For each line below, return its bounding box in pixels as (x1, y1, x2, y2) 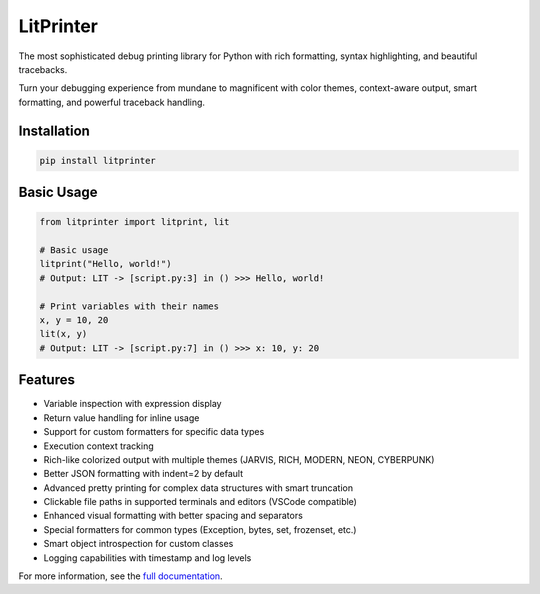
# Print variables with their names (39, 300, 220, 312)
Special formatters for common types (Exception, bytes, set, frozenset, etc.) (43, 523, 357, 535)
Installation (18, 122, 90, 139)
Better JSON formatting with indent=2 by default (43, 468, 244, 480)
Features (18, 371, 75, 389)
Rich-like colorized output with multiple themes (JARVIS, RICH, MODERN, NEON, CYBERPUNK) (43, 453, 435, 465)
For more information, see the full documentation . (18, 570, 224, 582)
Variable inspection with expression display (43, 398, 222, 410)
